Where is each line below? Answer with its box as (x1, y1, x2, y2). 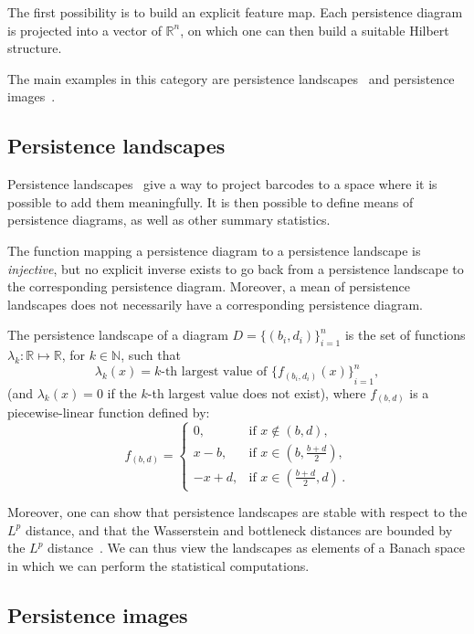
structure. (7, 38, 62, 58)
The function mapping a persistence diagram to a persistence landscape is (7, 240, 421, 259)
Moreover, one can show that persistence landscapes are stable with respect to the (7, 502, 468, 522)
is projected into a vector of (7, 20, 162, 39)
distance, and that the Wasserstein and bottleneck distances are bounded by (25, 520, 453, 539)
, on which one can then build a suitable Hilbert (180, 20, 449, 39)
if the (107, 383, 137, 402)
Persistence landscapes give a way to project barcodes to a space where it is (7, 174, 437, 194)
